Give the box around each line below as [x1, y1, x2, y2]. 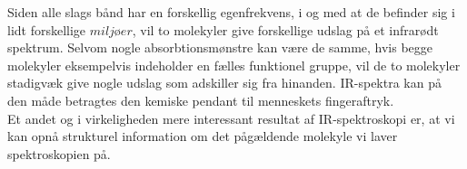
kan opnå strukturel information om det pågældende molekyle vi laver [7, 127, 398, 146]
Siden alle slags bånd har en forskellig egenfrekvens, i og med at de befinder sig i [7, 3, 455, 21]
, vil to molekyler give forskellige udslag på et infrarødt [132, 20, 439, 39]
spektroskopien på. [7, 144, 111, 163]
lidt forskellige [7, 20, 86, 39]
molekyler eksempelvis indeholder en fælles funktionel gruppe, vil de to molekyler [7, 55, 461, 74]
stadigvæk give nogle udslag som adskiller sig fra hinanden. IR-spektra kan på [7, 73, 442, 92]
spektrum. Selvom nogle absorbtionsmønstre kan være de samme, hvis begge [7, 38, 433, 57]
